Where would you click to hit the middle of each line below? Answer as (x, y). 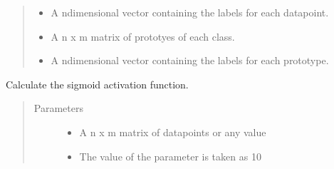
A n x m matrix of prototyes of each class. (143, 36)
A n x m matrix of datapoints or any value (173, 132)
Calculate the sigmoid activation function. (97, 84)
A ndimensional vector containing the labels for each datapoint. (190, 12)
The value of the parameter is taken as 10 (170, 156)
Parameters (58, 108)
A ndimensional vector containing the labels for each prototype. (190, 60)
